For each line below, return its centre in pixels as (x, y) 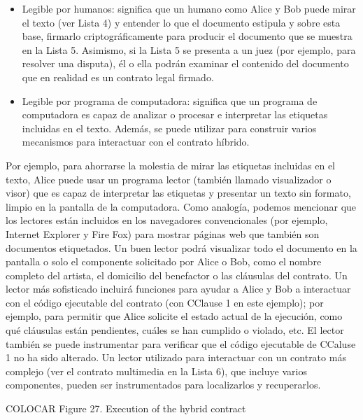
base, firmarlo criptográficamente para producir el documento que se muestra (187, 36)
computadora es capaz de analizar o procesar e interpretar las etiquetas (175, 114)
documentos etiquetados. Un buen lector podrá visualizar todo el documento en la (181, 247)
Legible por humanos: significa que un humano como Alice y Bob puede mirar (189, 8)
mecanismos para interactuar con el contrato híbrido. (136, 142)
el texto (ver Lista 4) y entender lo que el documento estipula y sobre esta (181, 22)
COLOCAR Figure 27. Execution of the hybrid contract (126, 408)
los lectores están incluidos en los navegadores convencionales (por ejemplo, (167, 220)
